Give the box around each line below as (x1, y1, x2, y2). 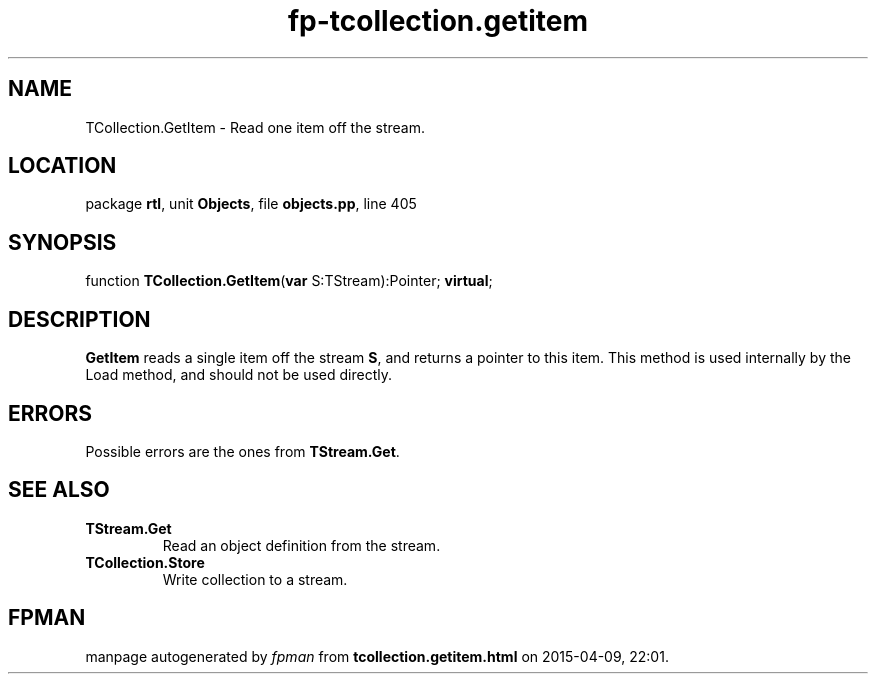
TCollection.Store (85, 553, 205, 571)
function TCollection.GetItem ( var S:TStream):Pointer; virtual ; (85, 272, 493, 290)
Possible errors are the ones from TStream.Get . (85, 442, 400, 460)
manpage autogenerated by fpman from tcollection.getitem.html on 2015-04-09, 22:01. (85, 647, 669, 665)
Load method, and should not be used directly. (85, 366, 392, 384)
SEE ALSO (8, 477, 110, 503)
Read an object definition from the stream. (162, 536, 441, 554)
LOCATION (8, 153, 117, 179)
